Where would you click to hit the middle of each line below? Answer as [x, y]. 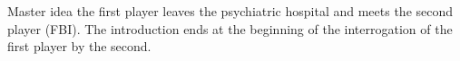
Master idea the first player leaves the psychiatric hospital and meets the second [230, 11]
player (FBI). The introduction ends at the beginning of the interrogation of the [230, 28]
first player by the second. [79, 46]
